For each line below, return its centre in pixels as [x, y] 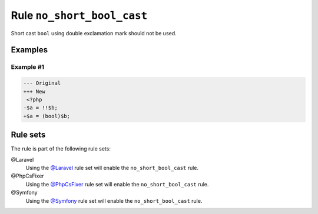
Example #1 [27, 67]
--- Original [42, 83]
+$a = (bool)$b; [47, 116]
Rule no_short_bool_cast [79, 15]
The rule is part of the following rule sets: [61, 149]
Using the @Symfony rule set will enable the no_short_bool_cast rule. [114, 200]
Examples [29, 50]
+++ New [34, 91]
